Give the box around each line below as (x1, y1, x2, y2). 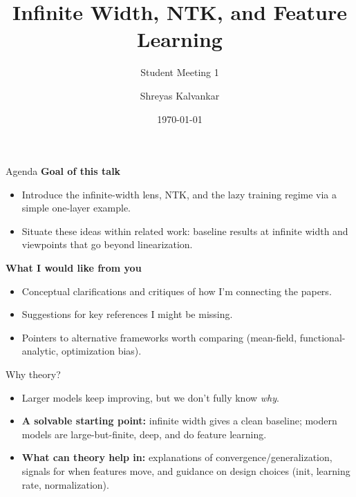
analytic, (21, 344, 59, 358)
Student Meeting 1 (140, 65, 219, 79)
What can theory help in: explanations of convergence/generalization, (21, 450, 332, 465)
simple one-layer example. (21, 200, 131, 215)
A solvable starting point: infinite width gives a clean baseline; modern (21, 413, 337, 428)
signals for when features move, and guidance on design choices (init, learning (21, 464, 350, 478)
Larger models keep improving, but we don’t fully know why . (21, 390, 279, 404)
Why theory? (6, 367, 61, 382)
